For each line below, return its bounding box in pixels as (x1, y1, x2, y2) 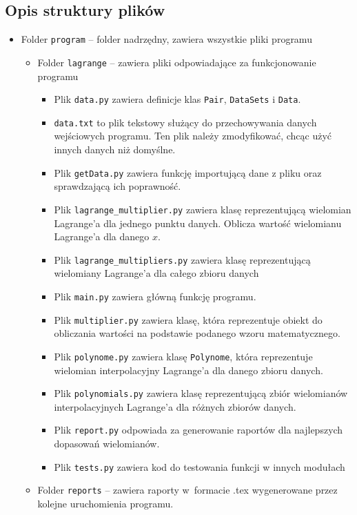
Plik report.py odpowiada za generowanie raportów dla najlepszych (54, 422, 343, 437)
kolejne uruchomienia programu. (37, 496, 174, 510)
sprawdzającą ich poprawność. (54, 179, 181, 193)
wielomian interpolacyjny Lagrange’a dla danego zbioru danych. (54, 362, 323, 377)
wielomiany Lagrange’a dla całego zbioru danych (54, 266, 259, 280)
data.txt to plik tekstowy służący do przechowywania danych (54, 115, 317, 129)
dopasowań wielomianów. (54, 436, 160, 451)
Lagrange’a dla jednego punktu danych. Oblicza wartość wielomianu (54, 215, 342, 230)
